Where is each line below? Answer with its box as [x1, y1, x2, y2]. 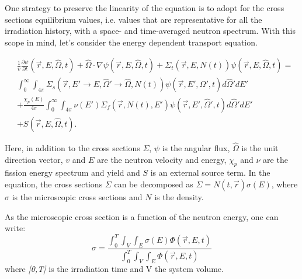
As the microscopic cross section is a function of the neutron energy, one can [5, 210, 279, 222]
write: [5, 222, 26, 234]
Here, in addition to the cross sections [5, 141, 140, 154]
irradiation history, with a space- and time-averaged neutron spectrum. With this [5, 25, 296, 37]
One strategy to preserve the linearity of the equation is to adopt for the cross [5, 2, 284, 13]
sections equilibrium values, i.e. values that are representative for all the [5, 13, 262, 25]
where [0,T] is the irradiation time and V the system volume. [5, 263, 224, 275]
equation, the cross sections [5, 177, 103, 190]
